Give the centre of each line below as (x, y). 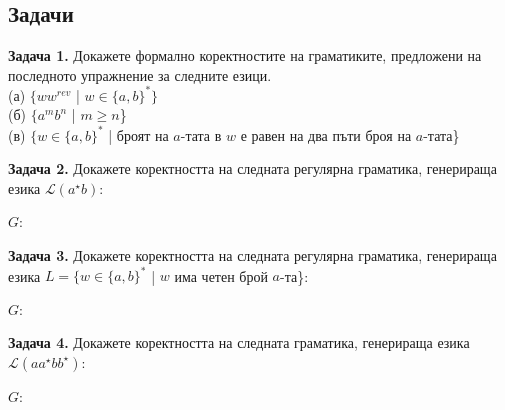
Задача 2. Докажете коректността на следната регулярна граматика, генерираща (252, 168)
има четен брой (221, 275)
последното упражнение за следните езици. (140, 74)
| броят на (138, 134)
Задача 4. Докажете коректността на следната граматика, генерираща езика (239, 342)
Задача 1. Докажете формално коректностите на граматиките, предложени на (245, 55)
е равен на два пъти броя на (326, 134)
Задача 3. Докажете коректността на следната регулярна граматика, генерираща (252, 254)
